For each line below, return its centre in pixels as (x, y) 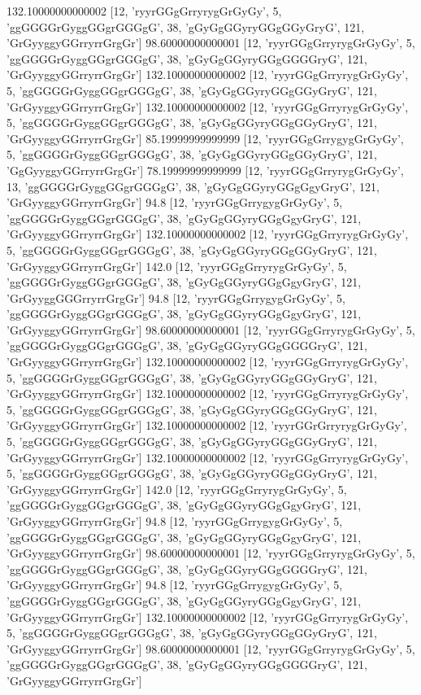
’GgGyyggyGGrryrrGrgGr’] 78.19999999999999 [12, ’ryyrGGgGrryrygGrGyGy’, (205, 170)
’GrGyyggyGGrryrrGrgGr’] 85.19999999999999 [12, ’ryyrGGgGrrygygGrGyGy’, (205, 138)
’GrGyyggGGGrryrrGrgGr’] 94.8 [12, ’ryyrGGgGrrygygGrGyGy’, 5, (176, 297)
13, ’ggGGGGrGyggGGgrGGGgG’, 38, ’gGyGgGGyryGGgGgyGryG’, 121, (193, 186)
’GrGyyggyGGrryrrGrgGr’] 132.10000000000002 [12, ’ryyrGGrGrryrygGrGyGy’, (207, 425)
